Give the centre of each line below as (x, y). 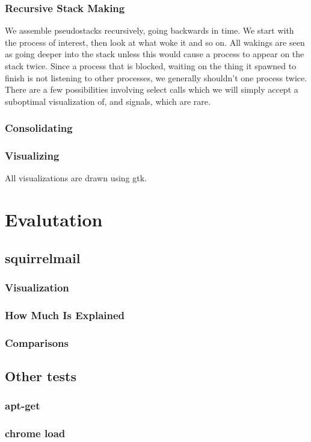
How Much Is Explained (65, 315)
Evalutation (54, 219)
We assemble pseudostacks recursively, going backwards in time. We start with (149, 30)
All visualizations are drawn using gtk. (76, 178)
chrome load (35, 433)
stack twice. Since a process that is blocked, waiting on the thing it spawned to (151, 66)
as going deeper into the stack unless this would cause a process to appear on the (155, 54)
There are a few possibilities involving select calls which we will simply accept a (152, 89)
